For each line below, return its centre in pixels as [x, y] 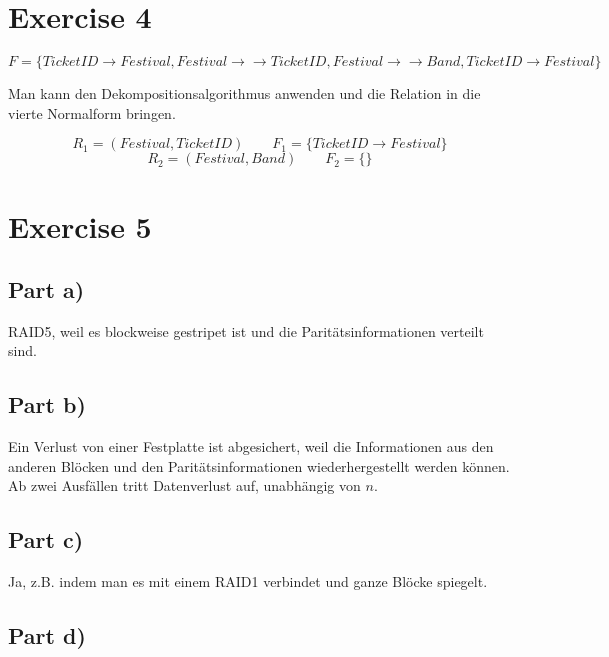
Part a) [46, 289]
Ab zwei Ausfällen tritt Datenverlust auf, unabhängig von [184, 485]
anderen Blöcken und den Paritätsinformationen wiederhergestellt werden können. [259, 465]
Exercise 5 [80, 225]
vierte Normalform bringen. [92, 112]
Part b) [47, 404]
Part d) [47, 635]
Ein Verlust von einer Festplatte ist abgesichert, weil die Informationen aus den [251, 446]
